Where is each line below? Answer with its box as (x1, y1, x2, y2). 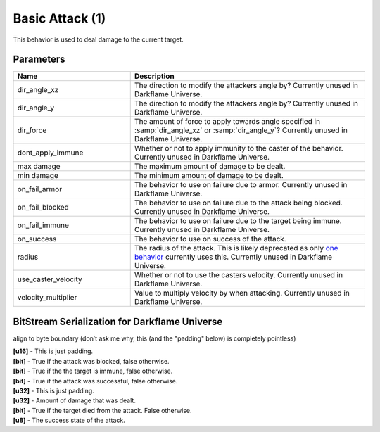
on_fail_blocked (17, 203, 70, 212)
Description (134, 71, 175, 81)
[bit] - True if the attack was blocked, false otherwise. (13, 357, 170, 365)
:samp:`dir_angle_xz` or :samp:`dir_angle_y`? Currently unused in (134, 125, 348, 135)
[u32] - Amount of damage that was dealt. (13, 396, 137, 405)
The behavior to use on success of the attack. (134, 234, 286, 244)
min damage (17, 171, 59, 181)
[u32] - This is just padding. (13, 386, 94, 395)
